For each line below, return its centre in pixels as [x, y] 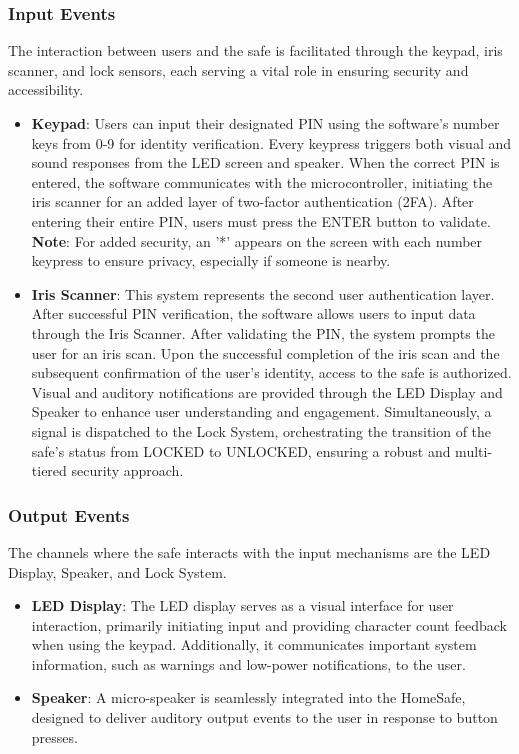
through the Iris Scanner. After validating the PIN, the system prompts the [263, 332]
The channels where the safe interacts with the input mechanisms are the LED [249, 551]
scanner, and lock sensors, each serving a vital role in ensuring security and [238, 69]
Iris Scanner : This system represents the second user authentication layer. [263, 293]
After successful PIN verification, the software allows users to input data [253, 313]
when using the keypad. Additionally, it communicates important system [254, 644]
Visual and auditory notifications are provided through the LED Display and [267, 391]
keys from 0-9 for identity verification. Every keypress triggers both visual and [271, 142]
